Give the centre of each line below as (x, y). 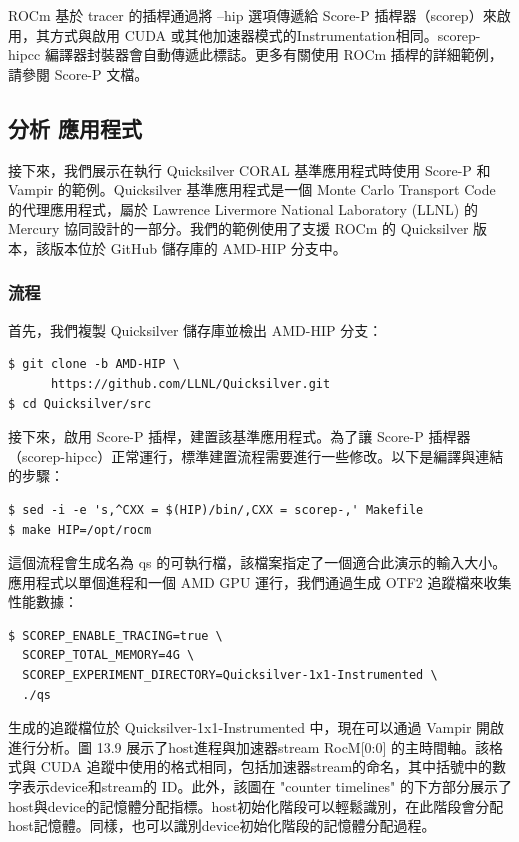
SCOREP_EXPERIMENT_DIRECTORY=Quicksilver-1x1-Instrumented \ (230, 675)
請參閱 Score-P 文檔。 (78, 73)
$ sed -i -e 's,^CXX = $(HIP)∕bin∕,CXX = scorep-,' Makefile (216, 509)
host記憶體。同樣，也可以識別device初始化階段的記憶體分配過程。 (222, 825)
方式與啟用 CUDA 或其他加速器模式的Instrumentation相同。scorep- (265, 34)
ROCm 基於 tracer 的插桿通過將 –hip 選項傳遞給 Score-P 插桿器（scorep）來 (252, 15)
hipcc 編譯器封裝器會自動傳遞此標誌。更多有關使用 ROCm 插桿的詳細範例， (255, 54)
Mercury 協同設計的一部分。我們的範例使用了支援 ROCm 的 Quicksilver (238, 228)
